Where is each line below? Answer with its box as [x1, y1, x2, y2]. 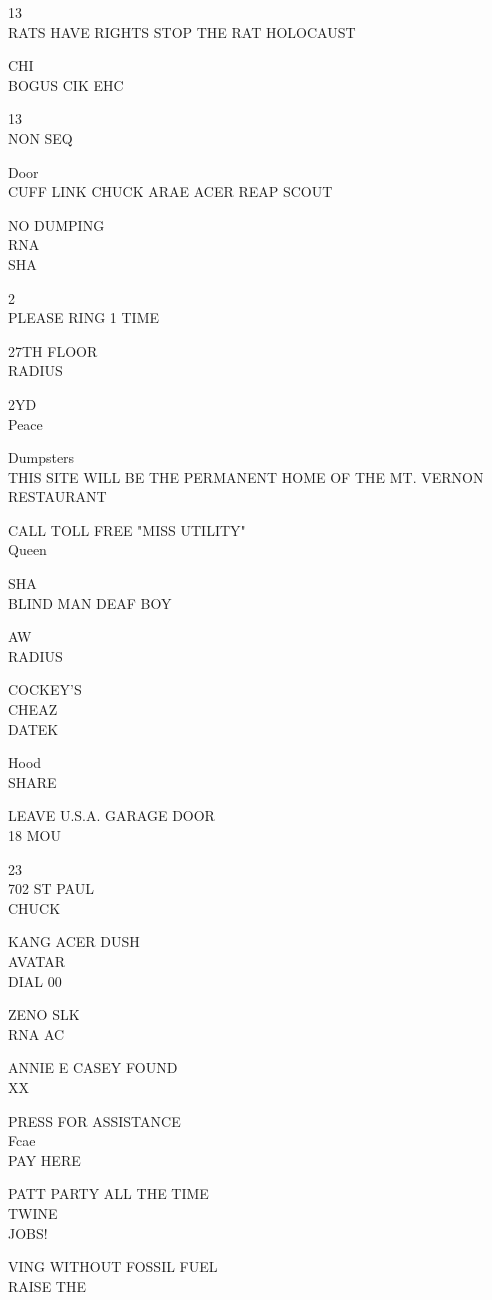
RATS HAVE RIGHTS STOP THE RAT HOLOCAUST [8, 21, 356, 42]
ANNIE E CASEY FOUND [8, 1057, 178, 1078]
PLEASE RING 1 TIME [8, 307, 160, 328]
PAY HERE [8, 1149, 81, 1170]
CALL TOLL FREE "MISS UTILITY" [8, 519, 246, 540]
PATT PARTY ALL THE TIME [8, 1183, 209, 1204]
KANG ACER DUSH [8, 931, 140, 952]
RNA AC [8, 1023, 65, 1044]
